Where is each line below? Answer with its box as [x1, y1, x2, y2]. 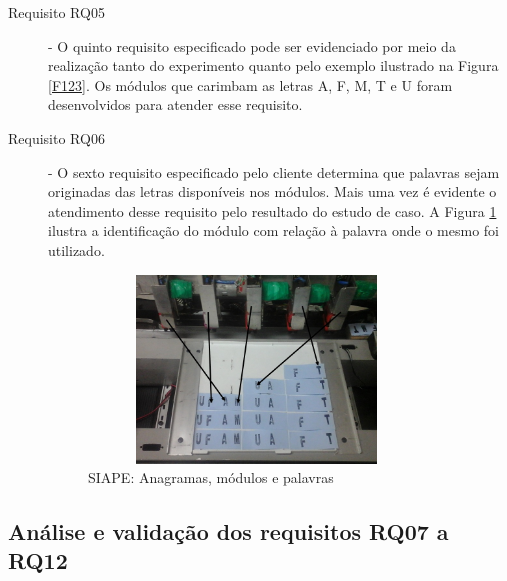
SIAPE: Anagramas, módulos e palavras [88, 467, 334, 488]
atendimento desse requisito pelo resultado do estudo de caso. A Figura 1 [48, 200, 497, 221]
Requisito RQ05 [8, 2, 105, 22]
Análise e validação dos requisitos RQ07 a [8, 516, 449, 547]
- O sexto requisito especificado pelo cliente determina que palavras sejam [48, 161, 500, 182]
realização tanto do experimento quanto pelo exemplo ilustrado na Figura [48, 55, 499, 76]
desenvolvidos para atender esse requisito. [48, 94, 303, 115]
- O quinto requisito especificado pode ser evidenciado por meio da [48, 35, 456, 56]
